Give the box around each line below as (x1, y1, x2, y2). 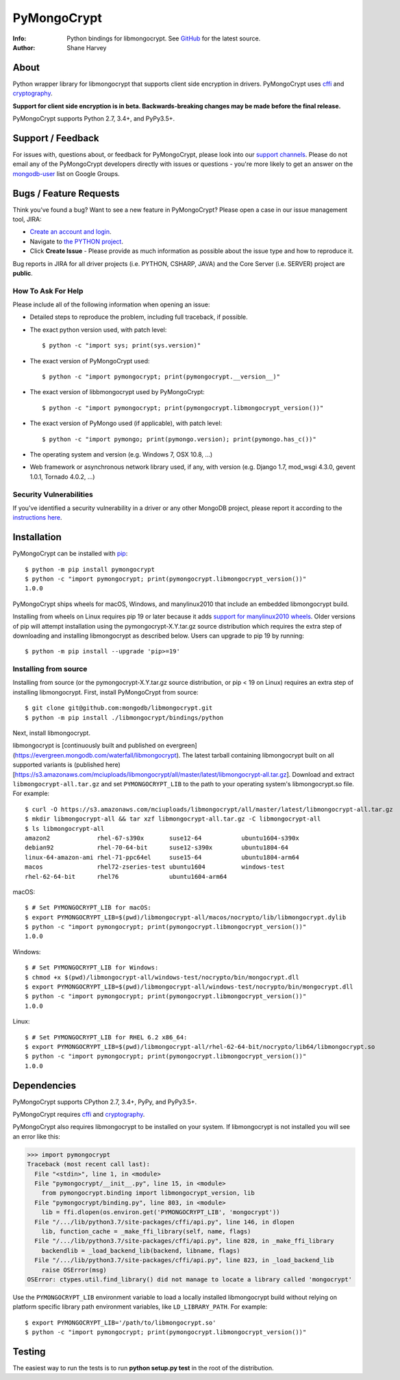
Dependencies (12, 1080, 77, 1091)
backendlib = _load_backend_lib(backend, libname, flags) (41, 1246, 240, 1255)
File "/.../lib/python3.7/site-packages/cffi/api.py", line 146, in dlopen (34, 1218, 295, 1226)
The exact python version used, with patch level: (29, 326, 167, 334)
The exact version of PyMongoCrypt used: (29, 356, 150, 365)
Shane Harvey (66, 43, 107, 51)
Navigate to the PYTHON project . (29, 237, 123, 245)
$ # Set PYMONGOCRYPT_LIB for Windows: (25, 964, 159, 971)
